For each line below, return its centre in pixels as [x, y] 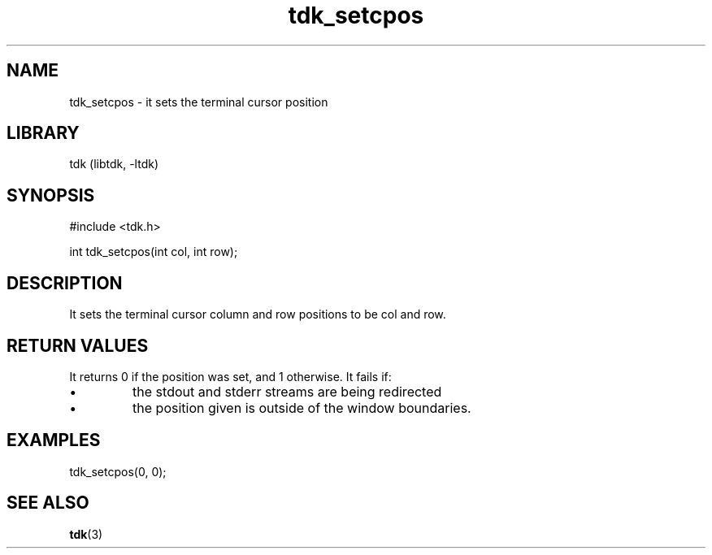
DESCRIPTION [65, 283]
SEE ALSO [48, 503]
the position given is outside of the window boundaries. [302, 408]
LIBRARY [43, 133]
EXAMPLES [54, 440]
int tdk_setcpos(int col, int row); [154, 252]
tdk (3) [86, 534]
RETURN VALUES [78, 345]
